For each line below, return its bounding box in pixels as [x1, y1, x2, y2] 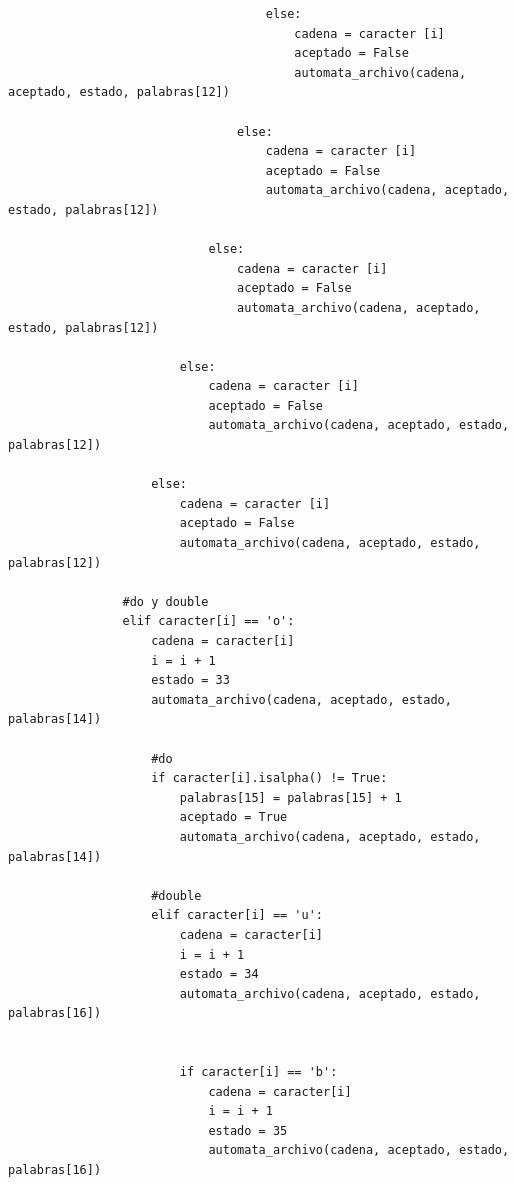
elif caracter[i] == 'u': [151, 908, 323, 923]
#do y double [122, 594, 209, 609]
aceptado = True [179, 810, 288, 825]
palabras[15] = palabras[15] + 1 [179, 790, 402, 805]
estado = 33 [151, 673, 230, 688]
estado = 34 [179, 967, 259, 982]
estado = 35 [208, 1123, 288, 1138]
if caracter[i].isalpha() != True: [151, 771, 388, 786]
